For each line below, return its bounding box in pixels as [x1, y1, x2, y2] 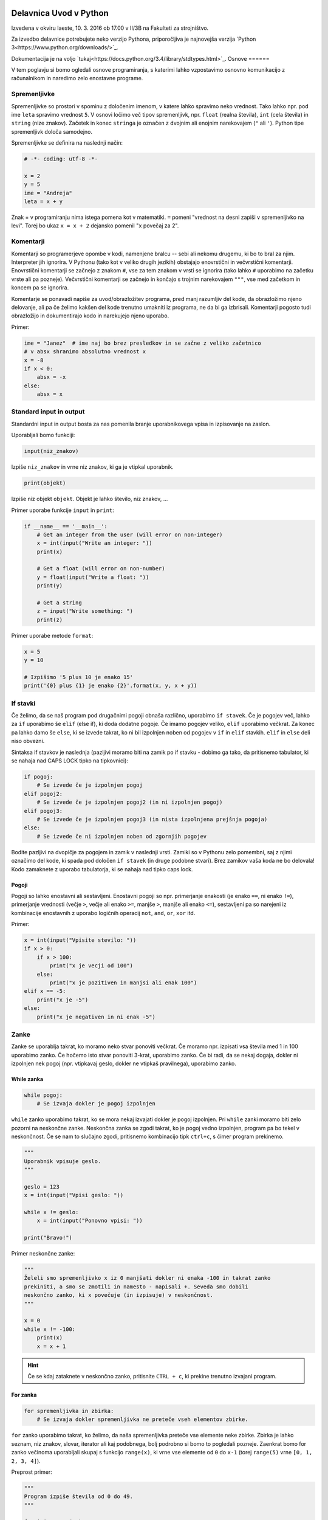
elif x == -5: [24, 988, 66, 995]
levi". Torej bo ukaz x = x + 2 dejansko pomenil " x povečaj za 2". [11, 222, 179, 229]
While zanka [11, 1076, 44, 1083]
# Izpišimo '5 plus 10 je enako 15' [24, 674, 134, 680]
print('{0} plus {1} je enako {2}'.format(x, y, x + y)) [24, 682, 197, 689]
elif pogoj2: [24, 790, 63, 797]
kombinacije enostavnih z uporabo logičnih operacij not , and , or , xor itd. [11, 909, 196, 916]
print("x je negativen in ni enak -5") [36, 1013, 156, 1020]
